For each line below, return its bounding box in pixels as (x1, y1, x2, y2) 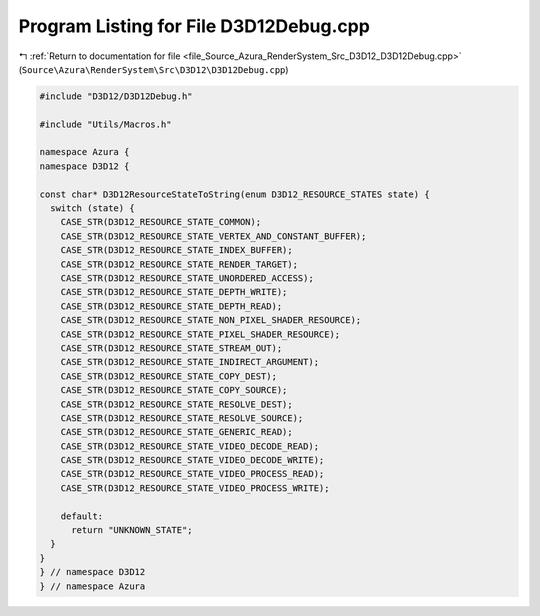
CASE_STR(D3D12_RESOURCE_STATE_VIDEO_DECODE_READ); (60, 440, 320, 452)
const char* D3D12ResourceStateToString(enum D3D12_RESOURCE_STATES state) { (39, 188, 430, 200)
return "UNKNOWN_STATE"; (71, 525, 194, 536)
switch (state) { (50, 203, 135, 214)
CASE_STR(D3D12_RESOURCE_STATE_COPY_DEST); (60, 370, 277, 382)
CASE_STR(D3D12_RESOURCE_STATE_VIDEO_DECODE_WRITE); (60, 455, 325, 466)
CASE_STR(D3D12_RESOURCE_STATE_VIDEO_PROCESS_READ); (60, 468, 325, 480)
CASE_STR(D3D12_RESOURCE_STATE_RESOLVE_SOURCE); (60, 412, 304, 424)
